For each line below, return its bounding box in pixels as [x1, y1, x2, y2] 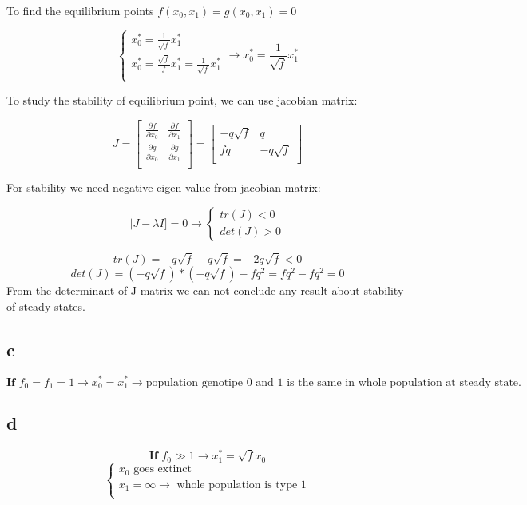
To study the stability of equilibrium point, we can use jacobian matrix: [6, 92, 358, 109]
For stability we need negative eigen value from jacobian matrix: [6, 179, 321, 196]
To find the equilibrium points [6, 2, 154, 18]
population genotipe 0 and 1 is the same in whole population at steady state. [145, 376, 521, 388]
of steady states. [6, 297, 85, 314]
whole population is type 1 [176, 479, 307, 491]
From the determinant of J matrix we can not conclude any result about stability [6, 282, 404, 299]
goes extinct [133, 463, 192, 475]
